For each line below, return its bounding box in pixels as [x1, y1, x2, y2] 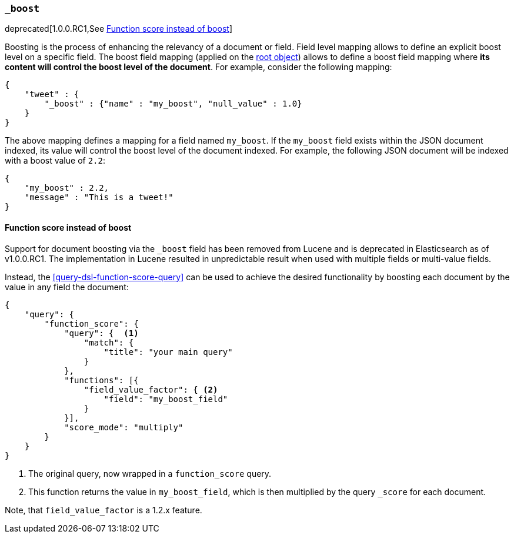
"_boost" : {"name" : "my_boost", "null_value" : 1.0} [44, 99, 302, 109]
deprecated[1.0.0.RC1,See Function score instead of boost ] [5, 24, 232, 34]
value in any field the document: [5, 281, 129, 292]
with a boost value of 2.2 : [5, 155, 105, 166]
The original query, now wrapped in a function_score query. [28, 468, 272, 479]
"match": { [84, 337, 134, 347]
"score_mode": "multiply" [64, 422, 183, 432]
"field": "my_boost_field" [104, 394, 228, 404]
